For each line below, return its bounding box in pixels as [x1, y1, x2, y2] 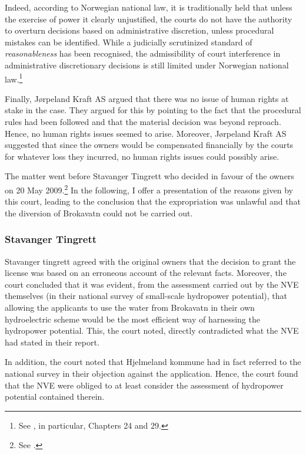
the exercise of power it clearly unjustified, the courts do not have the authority [5, 12, 292, 25]
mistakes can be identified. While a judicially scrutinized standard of [5, 35, 252, 48]
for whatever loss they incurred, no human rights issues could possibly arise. [5, 150, 280, 162]
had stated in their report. [5, 335, 99, 348]
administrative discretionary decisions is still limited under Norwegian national [5, 58, 289, 71]
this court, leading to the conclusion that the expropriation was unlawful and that [5, 195, 301, 208]
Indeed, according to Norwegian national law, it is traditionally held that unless [5, 1, 292, 13]
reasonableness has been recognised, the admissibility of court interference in [5, 47, 281, 60]
